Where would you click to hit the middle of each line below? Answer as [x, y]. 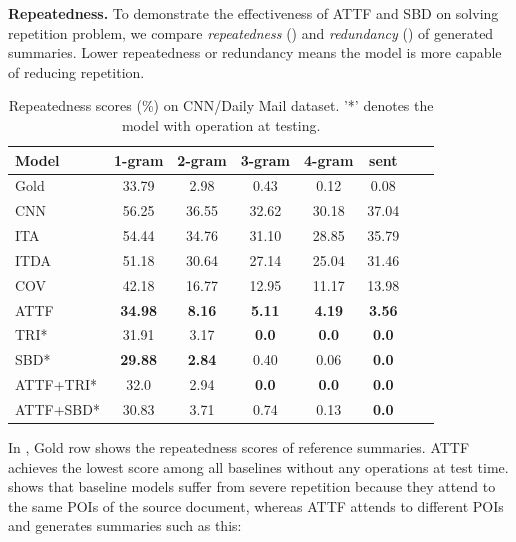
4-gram [329, 159]
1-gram [138, 159]
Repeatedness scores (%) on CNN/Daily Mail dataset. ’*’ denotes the [221, 105]
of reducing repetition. [76, 71]
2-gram [202, 159]
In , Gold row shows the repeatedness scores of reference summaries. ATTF [239, 447]
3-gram [265, 159]
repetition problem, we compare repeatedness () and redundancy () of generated [251, 32]
